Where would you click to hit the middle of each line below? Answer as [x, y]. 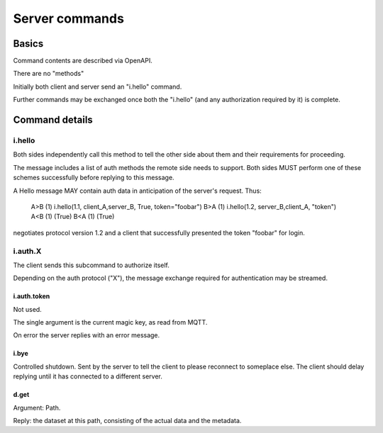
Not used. [27, 309]
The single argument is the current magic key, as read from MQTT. [110, 322]
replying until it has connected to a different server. [88, 376]
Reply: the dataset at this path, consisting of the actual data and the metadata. [127, 421]
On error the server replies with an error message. [87, 335]
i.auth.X [27, 251]
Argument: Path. [37, 407]
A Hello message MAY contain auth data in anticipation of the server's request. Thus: [137, 191]
